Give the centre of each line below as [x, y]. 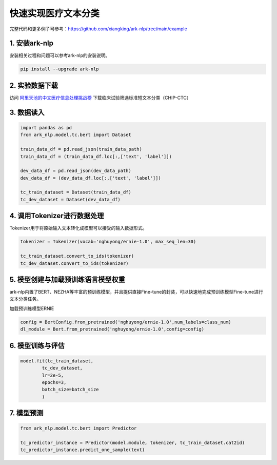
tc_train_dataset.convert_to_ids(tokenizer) [77, 256]
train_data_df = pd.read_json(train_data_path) [81, 149]
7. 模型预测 [26, 413]
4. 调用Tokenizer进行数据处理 [57, 216]
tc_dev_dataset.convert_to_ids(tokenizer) [74, 263]
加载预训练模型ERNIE [32, 308]
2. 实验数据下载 [34, 85]
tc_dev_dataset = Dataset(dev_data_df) [70, 199]
